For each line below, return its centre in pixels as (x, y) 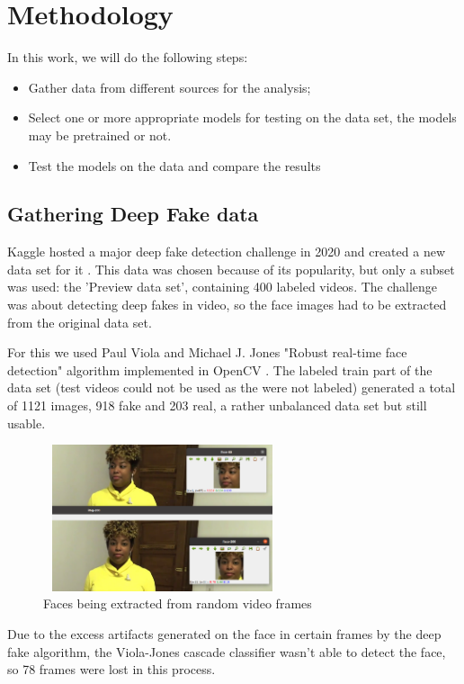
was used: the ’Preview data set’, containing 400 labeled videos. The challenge (223, 287)
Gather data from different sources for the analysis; (170, 87)
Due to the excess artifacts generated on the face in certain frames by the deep (224, 633)
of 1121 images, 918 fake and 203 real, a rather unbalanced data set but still (217, 405)
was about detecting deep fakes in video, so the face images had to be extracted (227, 305)
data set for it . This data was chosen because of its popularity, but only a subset (231, 269)
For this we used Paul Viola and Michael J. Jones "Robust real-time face (207, 352)
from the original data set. (80, 322)
